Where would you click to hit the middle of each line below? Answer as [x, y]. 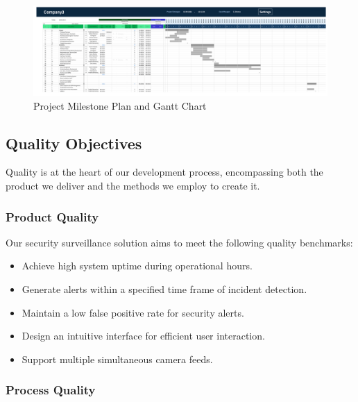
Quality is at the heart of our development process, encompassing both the [164, 172]
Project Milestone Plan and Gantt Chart [120, 105]
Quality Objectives [74, 143]
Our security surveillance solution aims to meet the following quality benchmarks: [179, 242]
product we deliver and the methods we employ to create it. [133, 185]
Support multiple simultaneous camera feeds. [117, 359]
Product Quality [52, 216]
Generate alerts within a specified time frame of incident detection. [164, 289]
